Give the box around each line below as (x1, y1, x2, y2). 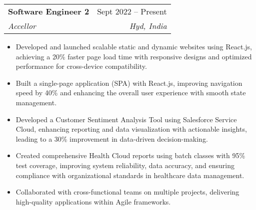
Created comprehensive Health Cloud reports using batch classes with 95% (15, 150, 245, 161)
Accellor (8, 20, 36, 31)
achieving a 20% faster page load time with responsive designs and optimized (15, 51, 252, 61)
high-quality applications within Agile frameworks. (15, 196, 171, 207)
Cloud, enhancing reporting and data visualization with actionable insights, (15, 124, 247, 134)
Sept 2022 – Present (97, 5, 167, 17)
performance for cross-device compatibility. (15, 61, 147, 71)
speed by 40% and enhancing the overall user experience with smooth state (15, 87, 246, 98)
